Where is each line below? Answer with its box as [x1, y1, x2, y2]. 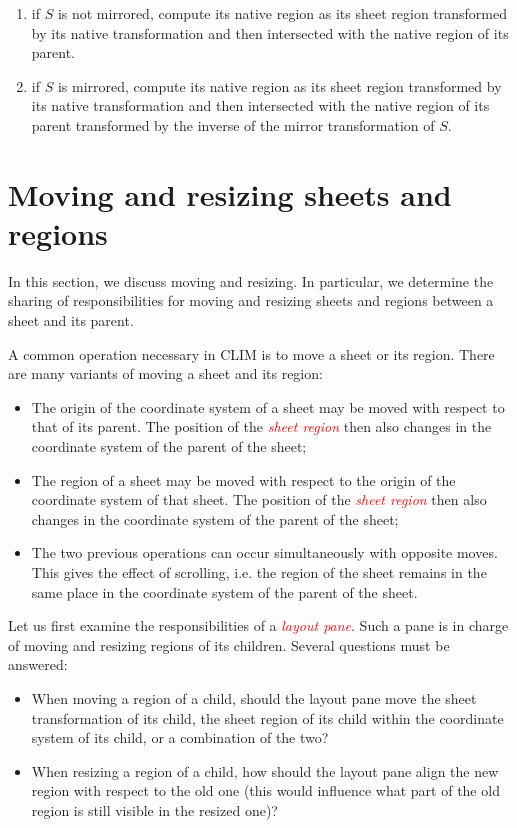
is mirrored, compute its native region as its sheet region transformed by [57, 75, 502, 96]
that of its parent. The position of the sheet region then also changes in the [31, 416, 492, 437]
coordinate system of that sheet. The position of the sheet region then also [31, 489, 487, 510]
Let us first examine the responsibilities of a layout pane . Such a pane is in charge [8, 615, 509, 636]
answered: [8, 654, 68, 675]
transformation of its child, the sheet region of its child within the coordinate [31, 707, 504, 728]
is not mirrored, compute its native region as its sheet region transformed [57, 3, 508, 23]
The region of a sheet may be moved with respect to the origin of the [31, 469, 456, 490]
